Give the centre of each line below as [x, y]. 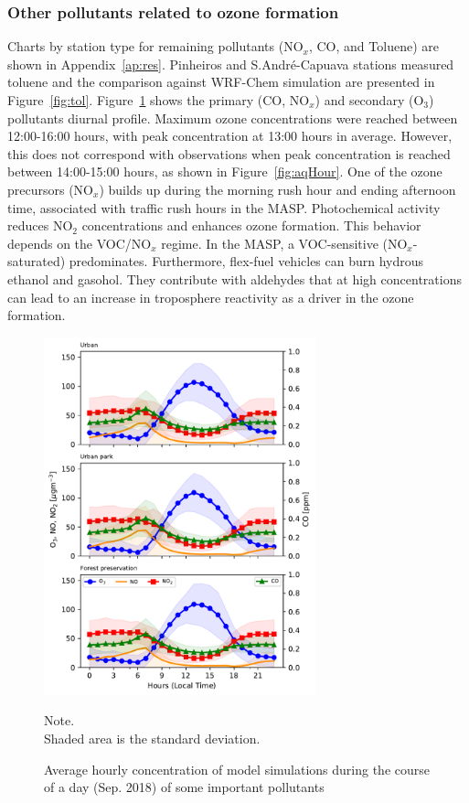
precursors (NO [50, 189]
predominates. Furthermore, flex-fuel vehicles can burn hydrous [246, 261]
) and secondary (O [369, 100]
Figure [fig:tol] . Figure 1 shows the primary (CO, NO [159, 100]
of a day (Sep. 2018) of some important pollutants [184, 787]
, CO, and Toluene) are [373, 46]
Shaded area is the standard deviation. [152, 739]
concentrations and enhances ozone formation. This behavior [251, 225]
